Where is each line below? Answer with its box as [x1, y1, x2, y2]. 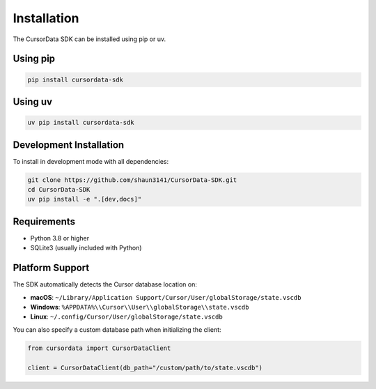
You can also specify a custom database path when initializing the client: [13, 325, 222, 334]
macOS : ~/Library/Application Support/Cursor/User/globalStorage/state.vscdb [30, 293, 301, 301]
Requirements [13, 215, 76, 227]
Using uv [13, 96, 52, 107]
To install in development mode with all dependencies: [13, 157, 169, 165]
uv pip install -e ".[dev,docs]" [27, 195, 142, 204]
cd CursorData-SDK [27, 185, 91, 194]
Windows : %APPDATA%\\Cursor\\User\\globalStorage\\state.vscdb [30, 303, 249, 311]
